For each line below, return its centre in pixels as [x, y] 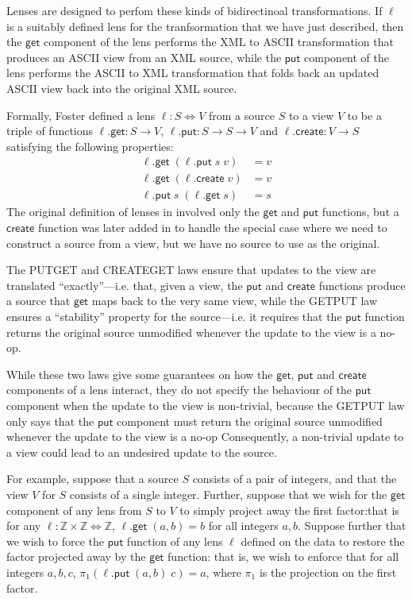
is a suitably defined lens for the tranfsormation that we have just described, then [205, 26]
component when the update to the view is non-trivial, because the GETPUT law [206, 405]
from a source [241, 115]
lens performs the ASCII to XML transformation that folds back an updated [193, 73]
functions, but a [360, 212]
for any [24, 526]
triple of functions [50, 131]
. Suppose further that [352, 526]
